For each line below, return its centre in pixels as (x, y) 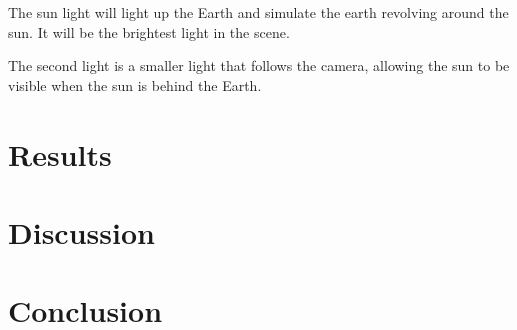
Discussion (81, 231)
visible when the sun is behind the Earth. (135, 84)
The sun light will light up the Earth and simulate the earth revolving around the (258, 12)
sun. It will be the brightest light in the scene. (149, 31)
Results (60, 153)
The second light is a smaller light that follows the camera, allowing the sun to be (259, 65)
